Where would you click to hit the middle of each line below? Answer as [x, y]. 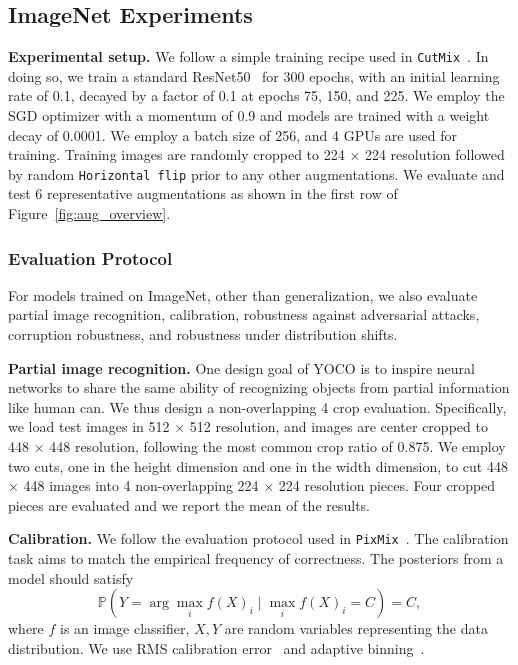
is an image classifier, [125, 628]
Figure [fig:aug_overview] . [89, 213]
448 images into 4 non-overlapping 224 [141, 485]
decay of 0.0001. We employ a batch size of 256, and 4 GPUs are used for [232, 134]
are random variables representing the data [356, 628]
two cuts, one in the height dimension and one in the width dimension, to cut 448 [258, 465]
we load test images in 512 [89, 426]
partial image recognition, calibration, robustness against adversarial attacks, [244, 314]
